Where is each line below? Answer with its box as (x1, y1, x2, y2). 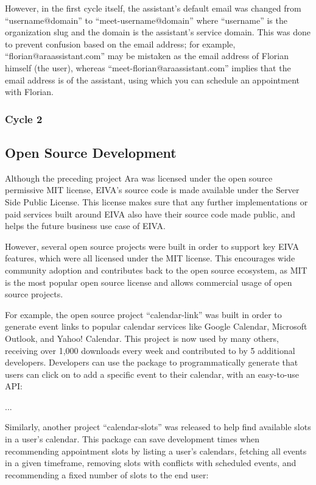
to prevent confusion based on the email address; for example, (5, 37, 236, 50)
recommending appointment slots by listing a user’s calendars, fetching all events (5, 444, 307, 457)
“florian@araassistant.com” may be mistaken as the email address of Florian (5, 49, 289, 62)
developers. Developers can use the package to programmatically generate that (5, 356, 298, 369)
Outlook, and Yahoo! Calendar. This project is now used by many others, (5, 331, 279, 344)
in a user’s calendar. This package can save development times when (5, 433, 260, 445)
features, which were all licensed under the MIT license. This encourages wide (5, 252, 295, 264)
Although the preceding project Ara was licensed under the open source (5, 171, 273, 184)
